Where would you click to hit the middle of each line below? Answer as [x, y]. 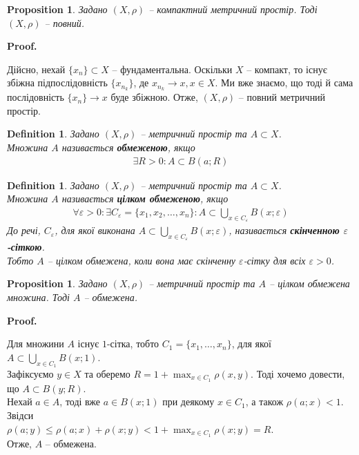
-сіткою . [26, 247]
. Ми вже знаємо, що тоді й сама [284, 83]
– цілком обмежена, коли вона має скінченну [142, 260]
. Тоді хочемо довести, [298, 374]
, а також [264, 401]
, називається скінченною [284, 230]
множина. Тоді [38, 297]
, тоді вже [80, 401]
